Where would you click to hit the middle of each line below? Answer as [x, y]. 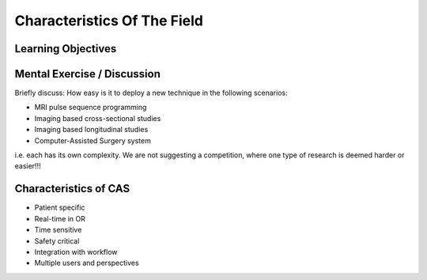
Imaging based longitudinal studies [91, 130]
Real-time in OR [60, 218]
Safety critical [57, 240]
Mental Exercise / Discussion [88, 74]
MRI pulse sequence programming [91, 108]
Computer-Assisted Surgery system [93, 140]
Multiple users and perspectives [87, 263]
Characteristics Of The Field [109, 21]
